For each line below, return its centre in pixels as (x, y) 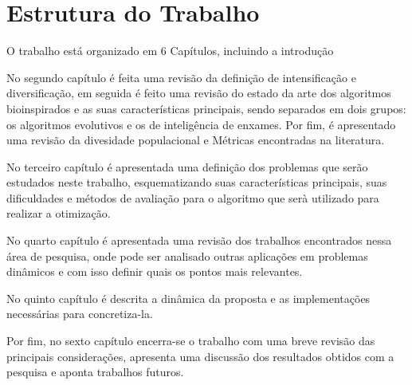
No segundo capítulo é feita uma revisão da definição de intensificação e (181, 77)
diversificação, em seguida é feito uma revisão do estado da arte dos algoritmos (199, 93)
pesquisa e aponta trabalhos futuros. (95, 372)
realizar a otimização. (59, 213)
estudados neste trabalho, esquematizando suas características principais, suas (197, 182)
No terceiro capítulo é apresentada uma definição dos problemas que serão (187, 166)
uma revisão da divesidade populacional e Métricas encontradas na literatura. (196, 140)
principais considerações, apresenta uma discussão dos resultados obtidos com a (200, 356)
